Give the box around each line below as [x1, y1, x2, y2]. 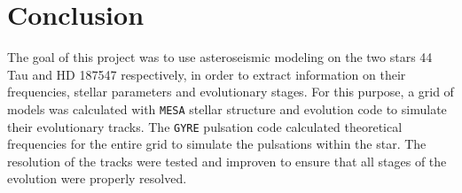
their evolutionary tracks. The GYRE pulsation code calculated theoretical [7, 117, 403, 135]
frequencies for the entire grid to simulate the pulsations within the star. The [7, 135, 427, 153]
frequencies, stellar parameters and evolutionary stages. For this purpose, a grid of [7, 82, 454, 101]
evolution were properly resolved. [7, 169, 187, 188]
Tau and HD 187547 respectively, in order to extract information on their [7, 65, 406, 83]
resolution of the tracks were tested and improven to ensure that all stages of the [7, 151, 447, 170]
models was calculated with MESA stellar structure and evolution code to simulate [7, 99, 447, 118]
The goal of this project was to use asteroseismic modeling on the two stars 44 [7, 48, 433, 66]
